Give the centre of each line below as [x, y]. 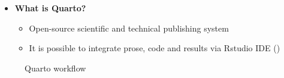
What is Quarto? [50, 8]
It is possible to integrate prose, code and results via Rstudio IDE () [155, 48]
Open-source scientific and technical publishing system [129, 28]
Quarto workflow [55, 68]
